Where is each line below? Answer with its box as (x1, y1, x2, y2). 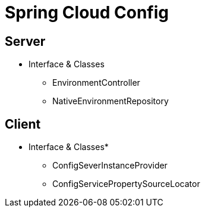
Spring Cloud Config (5, 2, 169, 23)
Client (5, 116, 41, 132)
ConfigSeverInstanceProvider (52, 160, 168, 171)
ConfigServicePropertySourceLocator (52, 179, 200, 189)
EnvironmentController (52, 77, 140, 88)
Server (5, 33, 46, 49)
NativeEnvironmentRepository (52, 96, 169, 107)
